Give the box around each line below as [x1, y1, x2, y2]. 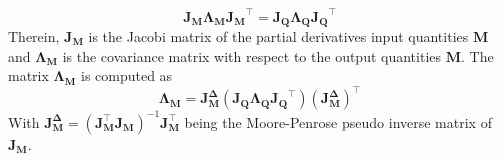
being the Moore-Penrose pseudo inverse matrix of [184, 111, 492, 132]
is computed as [80, 65, 173, 86]
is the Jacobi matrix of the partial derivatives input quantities [88, 25, 469, 46]
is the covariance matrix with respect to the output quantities [62, 45, 442, 66]
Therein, [8, 25, 60, 46]
